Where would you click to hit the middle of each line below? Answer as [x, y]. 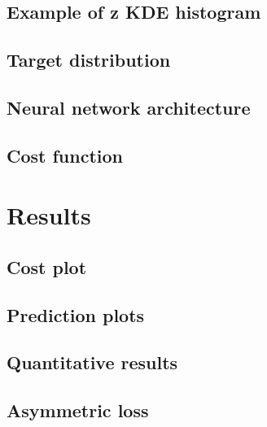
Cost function [65, 155]
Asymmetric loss [78, 410]
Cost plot [47, 266]
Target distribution [89, 60]
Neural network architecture [129, 107]
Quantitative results [92, 362]
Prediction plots [76, 314]
